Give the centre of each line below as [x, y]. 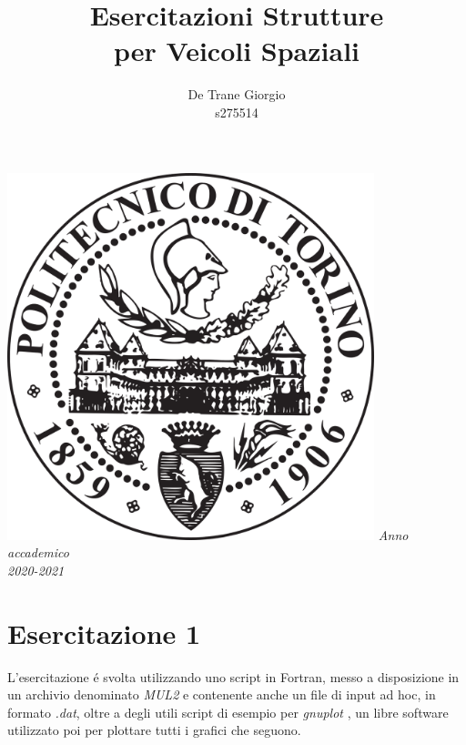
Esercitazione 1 [104, 633]
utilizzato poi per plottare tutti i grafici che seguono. [154, 730]
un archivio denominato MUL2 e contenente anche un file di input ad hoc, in [222, 694]
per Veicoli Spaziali [237, 51]
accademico [38, 552]
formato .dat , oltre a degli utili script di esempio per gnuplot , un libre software [228, 712]
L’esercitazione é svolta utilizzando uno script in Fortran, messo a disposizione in [233, 676]
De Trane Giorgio [237, 94]
